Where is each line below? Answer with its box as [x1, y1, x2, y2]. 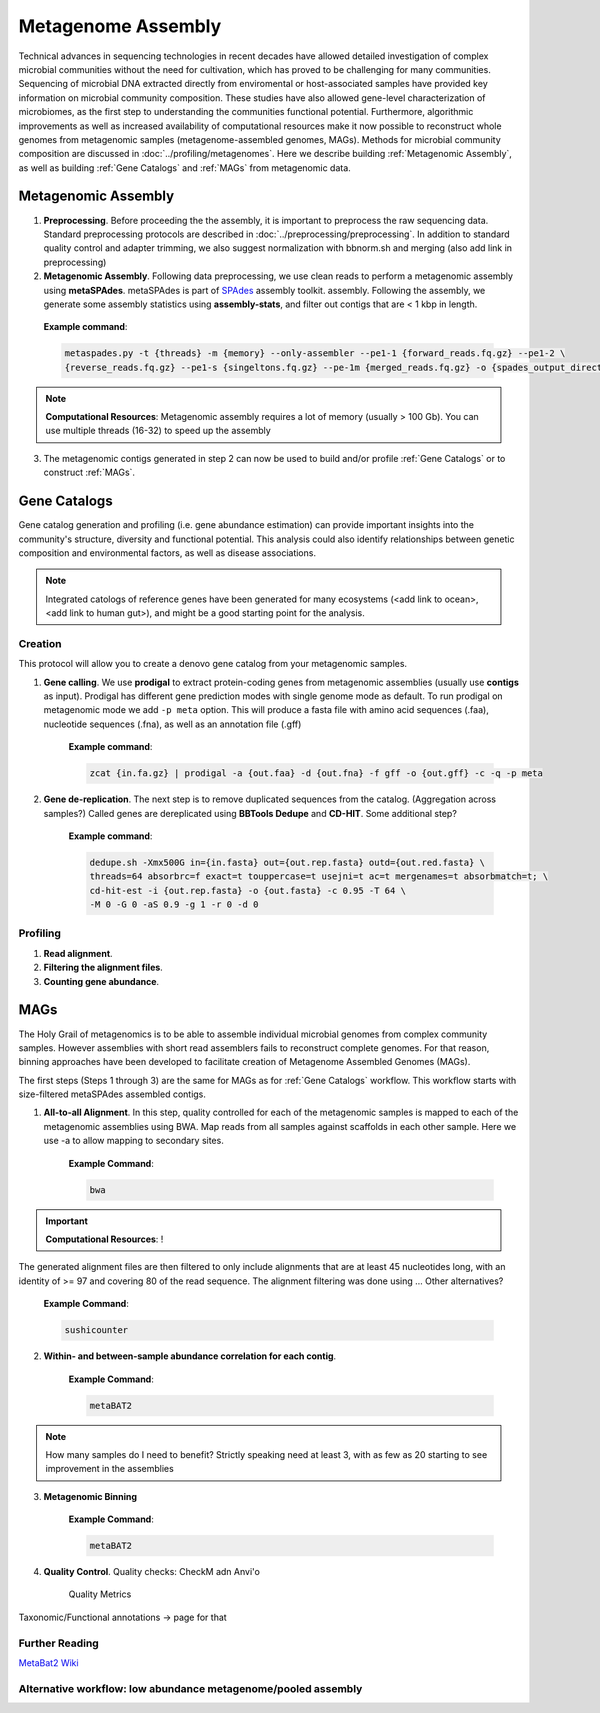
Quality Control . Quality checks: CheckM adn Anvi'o [43, 1566, 260, 1578]
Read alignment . [43, 947, 114, 959]
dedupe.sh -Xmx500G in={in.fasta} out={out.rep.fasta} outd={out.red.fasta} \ [89, 856, 485, 868]
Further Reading [18, 1636, 99, 1650]
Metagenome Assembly [18, 15, 222, 37]
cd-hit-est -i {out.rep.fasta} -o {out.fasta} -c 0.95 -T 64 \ [89, 885, 407, 896]
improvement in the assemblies [45, 1463, 174, 1475]
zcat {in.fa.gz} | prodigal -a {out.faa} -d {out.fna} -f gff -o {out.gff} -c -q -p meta [89, 768, 544, 779]
